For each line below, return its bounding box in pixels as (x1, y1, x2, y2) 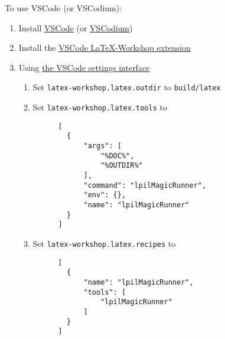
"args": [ (83, 142, 122, 150)
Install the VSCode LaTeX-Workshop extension (18, 41, 191, 54)
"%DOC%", (100, 151, 135, 160)
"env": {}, (83, 191, 126, 200)
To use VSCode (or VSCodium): (5, 2, 122, 14)
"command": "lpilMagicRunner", (83, 181, 207, 190)
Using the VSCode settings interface (18, 61, 150, 73)
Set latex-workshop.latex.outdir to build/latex (32, 81, 221, 93)
